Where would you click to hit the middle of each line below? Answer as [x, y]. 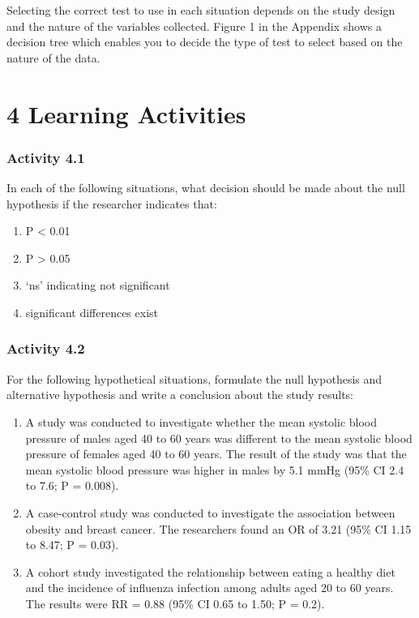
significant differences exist [92, 312]
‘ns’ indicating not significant [98, 285]
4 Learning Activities [126, 113]
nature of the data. [53, 57]
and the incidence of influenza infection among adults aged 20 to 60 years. [209, 588]
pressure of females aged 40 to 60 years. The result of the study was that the [216, 454]
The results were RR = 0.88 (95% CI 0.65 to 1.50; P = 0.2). [175, 603]
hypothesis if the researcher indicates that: [112, 203]
